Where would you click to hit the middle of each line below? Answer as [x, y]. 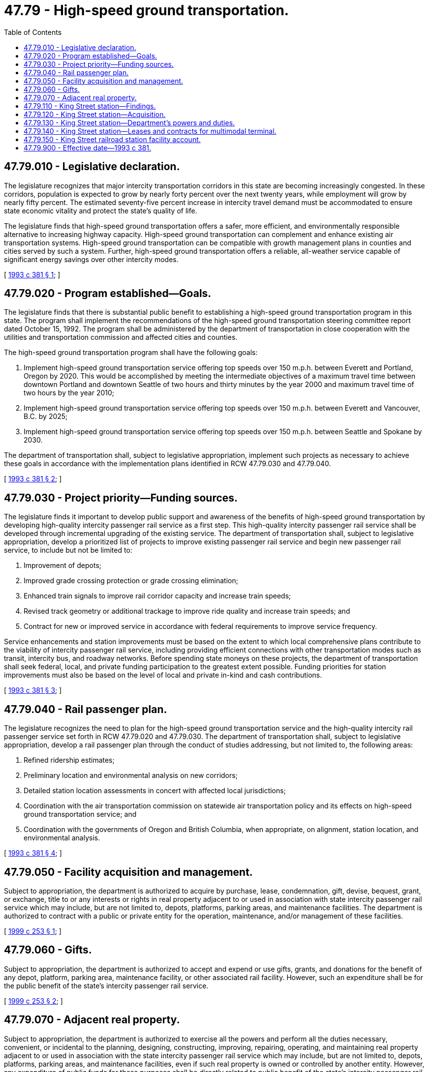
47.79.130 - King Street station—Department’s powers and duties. [129, 122]
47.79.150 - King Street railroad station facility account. [112, 139]
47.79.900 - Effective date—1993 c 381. [88, 148]
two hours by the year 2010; [69, 393]
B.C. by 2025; [46, 417]
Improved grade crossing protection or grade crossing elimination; [131, 581]
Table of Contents [33, 32]
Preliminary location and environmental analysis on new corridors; [131, 775]
